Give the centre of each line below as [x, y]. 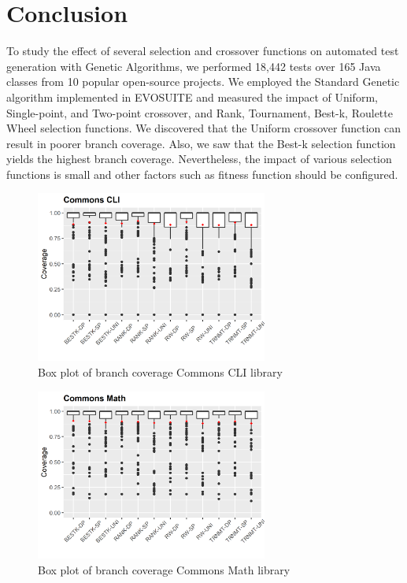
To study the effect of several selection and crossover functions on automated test [203, 51]
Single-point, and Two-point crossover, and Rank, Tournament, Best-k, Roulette [200, 112]
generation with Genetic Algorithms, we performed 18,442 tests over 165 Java [194, 66]
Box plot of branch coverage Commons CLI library [160, 371]
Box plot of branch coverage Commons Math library [164, 570]
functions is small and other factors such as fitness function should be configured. [202, 174]
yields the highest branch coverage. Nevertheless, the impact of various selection [199, 159]
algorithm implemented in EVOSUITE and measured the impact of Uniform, [192, 97]
